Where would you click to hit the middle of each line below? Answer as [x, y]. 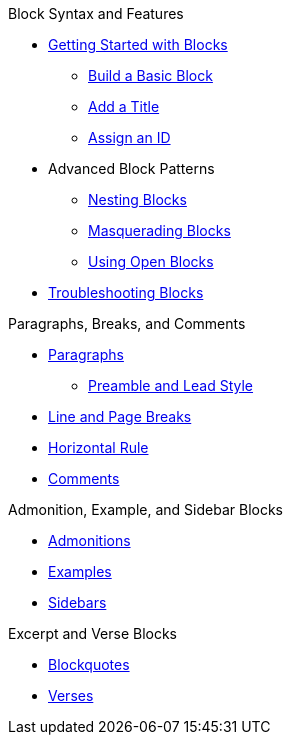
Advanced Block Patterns [131, 168]
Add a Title [124, 106]
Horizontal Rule [98, 447]
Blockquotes [89, 664]
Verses [71, 695]
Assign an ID [129, 137]
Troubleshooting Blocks [126, 292]
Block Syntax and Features [96, 13]
